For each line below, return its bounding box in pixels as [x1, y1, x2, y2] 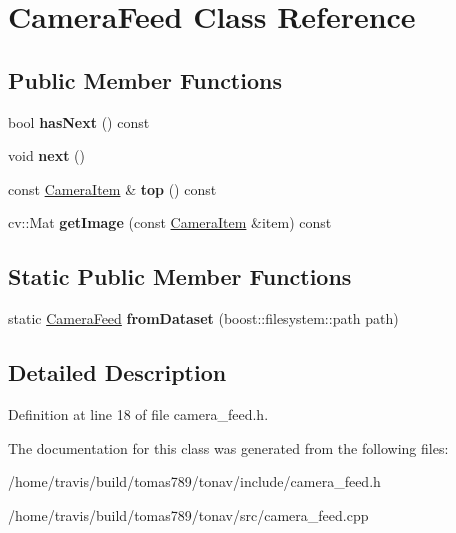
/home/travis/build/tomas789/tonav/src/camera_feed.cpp [8, 504, 369, 525]
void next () [8, 145, 85, 166]
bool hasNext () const [8, 111, 150, 132]
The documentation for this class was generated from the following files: [8, 437, 449, 458]
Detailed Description [8, 357, 227, 388]
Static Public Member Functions [8, 261, 352, 292]
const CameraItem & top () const [8, 178, 217, 199]
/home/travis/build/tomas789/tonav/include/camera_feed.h [8, 471, 381, 492]
